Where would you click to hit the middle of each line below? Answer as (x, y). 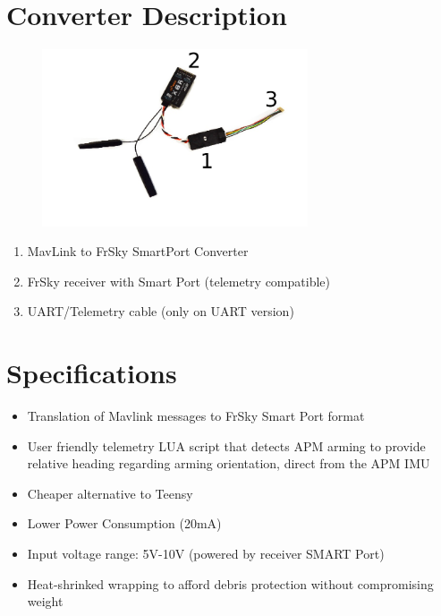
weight (45, 601)
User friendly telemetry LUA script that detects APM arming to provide (226, 445)
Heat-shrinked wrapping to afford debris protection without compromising (230, 583)
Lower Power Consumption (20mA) (124, 523)
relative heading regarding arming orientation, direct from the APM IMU (229, 463)
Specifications (92, 373)
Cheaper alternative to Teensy (110, 493)
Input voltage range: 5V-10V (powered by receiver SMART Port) (206, 554)
